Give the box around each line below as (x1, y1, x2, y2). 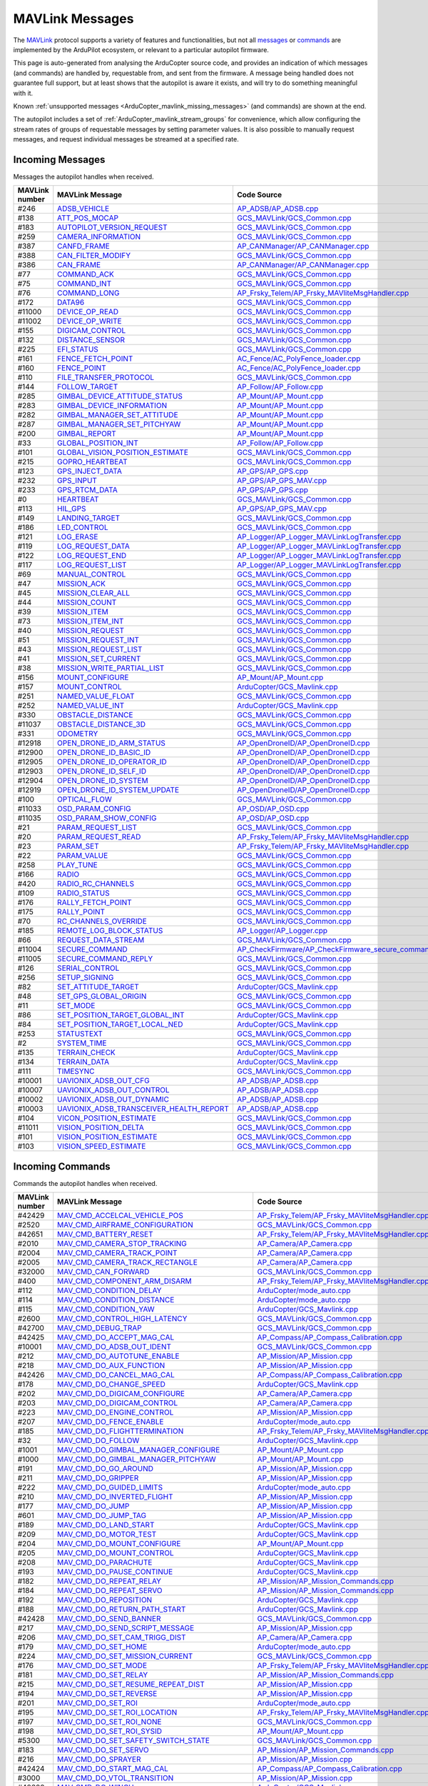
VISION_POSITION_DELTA (57, 1122, 144, 1132)
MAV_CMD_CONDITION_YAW (57, 1304, 155, 1314)
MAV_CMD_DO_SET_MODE (57, 1661, 148, 1671)
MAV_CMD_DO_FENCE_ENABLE (57, 1417, 164, 1427)
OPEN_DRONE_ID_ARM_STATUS (57, 738, 165, 748)
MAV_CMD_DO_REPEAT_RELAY (57, 1576, 162, 1586)
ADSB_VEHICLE (57, 204, 110, 214)
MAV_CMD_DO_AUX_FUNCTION (57, 1361, 165, 1371)
